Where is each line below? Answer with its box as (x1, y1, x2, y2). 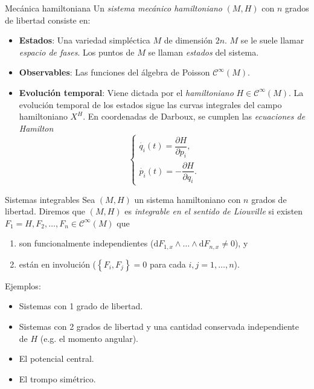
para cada (149, 257, 186, 270)
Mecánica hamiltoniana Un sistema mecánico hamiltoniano (5, 2, 222, 14)
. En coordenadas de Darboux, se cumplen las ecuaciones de (83, 110, 306, 123)
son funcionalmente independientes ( (19, 237, 154, 249)
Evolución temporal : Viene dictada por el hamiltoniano (19, 86, 234, 98)
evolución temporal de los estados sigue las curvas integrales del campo (19, 98, 282, 111)
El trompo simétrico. (19, 372, 96, 385)
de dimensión (164, 34, 213, 47)
